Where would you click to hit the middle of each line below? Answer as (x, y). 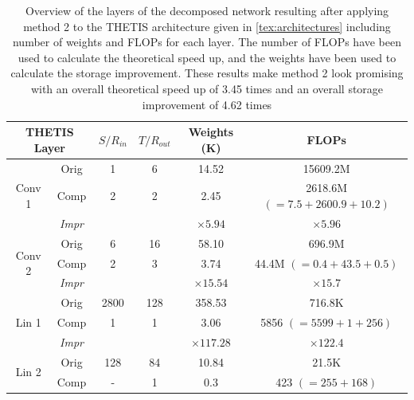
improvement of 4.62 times (207, 104)
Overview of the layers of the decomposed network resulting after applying (207, 10)
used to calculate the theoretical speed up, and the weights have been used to (207, 57)
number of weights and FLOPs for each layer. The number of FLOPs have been (207, 42)
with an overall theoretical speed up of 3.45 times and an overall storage (207, 88)
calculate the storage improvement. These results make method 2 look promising (207, 73)
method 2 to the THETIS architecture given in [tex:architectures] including (207, 26)
